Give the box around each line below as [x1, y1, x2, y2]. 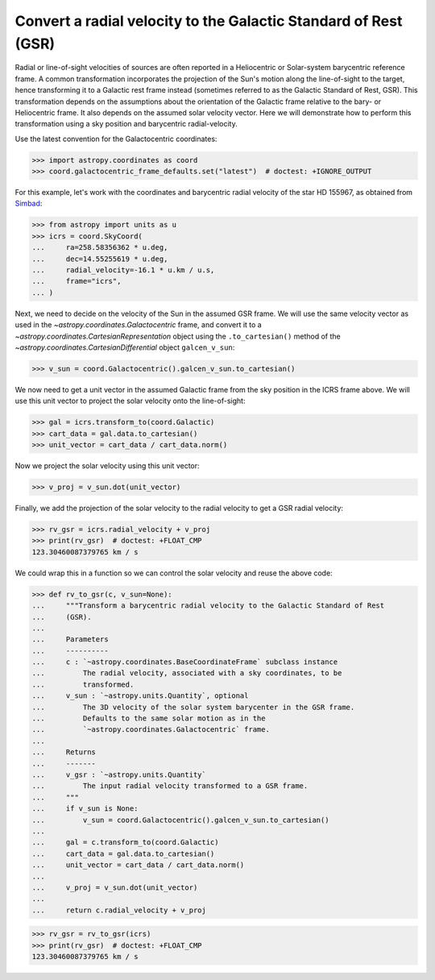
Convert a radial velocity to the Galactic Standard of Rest [14, 12, 403, 30]
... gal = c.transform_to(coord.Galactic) [31, 838, 219, 847]
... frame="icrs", [31, 276, 122, 286]
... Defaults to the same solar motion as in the [31, 714, 266, 723]
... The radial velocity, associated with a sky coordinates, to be [31, 669, 342, 678]
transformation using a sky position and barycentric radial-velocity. [14, 119, 238, 129]
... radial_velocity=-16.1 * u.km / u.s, [31, 265, 215, 274]
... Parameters [31, 635, 109, 644]
